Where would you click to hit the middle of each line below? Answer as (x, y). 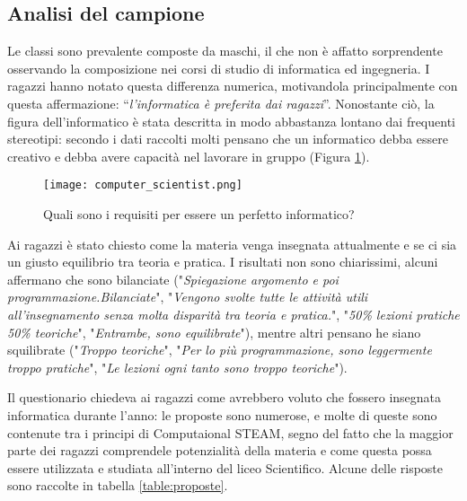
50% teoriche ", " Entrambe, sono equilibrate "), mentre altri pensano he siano (214, 332)
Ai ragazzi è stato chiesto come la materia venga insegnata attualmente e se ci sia (232, 244)
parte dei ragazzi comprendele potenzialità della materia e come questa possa (220, 450)
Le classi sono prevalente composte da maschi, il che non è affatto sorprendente (225, 51)
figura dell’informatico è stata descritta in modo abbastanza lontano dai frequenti (231, 121)
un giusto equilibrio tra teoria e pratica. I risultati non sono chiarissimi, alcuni (223, 262)
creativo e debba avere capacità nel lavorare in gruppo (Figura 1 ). (189, 156)
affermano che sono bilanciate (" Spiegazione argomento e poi (173, 279)
